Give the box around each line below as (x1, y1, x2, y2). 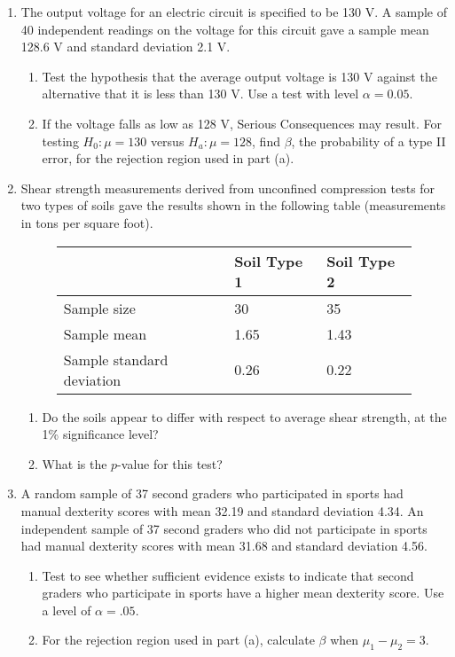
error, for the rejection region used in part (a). (42, 149, 294, 168)
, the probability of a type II (291, 131, 446, 150)
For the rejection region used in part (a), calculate (42, 630, 315, 649)
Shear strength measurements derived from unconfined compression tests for (20, 178, 435, 197)
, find (252, 131, 280, 150)
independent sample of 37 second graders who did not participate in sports (20, 519, 428, 537)
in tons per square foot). (20, 213, 153, 231)
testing (42, 131, 79, 150)
